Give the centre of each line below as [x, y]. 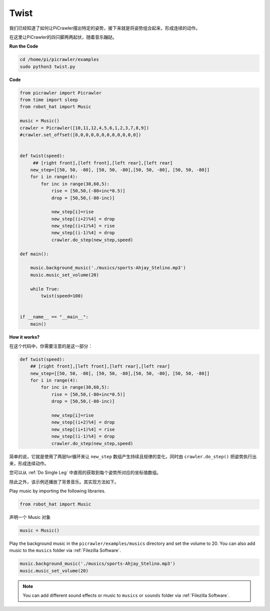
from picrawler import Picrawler [61, 93]
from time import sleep [49, 100]
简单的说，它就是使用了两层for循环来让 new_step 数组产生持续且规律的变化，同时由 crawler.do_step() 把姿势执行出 [133, 456]
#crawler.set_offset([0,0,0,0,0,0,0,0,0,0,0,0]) [80, 135]
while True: [45, 289]
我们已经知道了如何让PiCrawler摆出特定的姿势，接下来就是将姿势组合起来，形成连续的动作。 [104, 28]
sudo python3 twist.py [47, 67]
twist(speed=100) [62, 296]
